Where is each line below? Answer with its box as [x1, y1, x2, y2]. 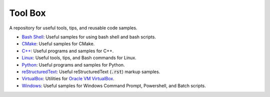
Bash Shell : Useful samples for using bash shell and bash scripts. [21, 34, 156, 40]
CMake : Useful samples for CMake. [21, 41, 95, 47]
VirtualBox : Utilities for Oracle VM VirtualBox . [21, 76, 114, 82]
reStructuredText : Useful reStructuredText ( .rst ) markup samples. [21, 69, 160, 75]
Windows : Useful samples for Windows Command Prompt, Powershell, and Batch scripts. [21, 83, 206, 89]
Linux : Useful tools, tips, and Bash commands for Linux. [21, 55, 137, 61]
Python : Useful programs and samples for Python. [21, 62, 125, 68]
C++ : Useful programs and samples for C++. [21, 48, 114, 54]
